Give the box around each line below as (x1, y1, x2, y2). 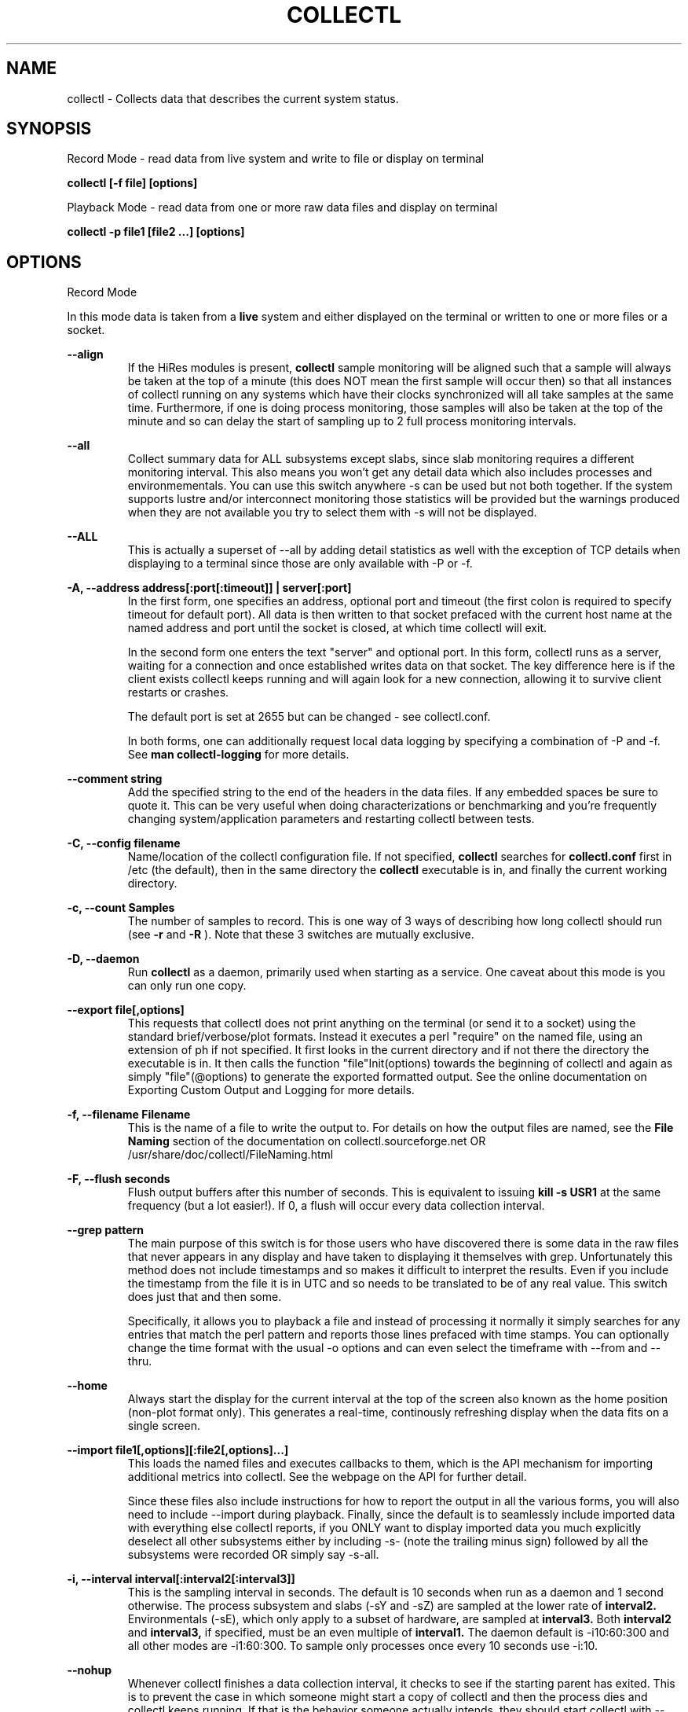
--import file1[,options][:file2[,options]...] (67, 1443, 289, 1457)
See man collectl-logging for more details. (127, 748, 349, 762)
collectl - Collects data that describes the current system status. (67, 91, 399, 105)
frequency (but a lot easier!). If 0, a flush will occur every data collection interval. (127, 1199, 545, 1213)
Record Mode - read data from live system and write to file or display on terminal (67, 152, 485, 166)
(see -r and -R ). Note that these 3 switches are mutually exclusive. (127, 928, 474, 942)
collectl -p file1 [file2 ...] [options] (67, 225, 245, 239)
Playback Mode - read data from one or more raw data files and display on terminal (67, 200, 498, 215)
